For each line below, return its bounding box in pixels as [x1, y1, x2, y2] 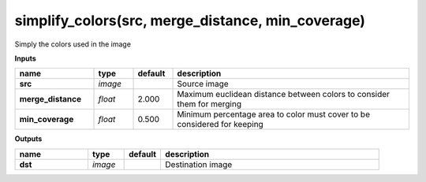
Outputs [14, 134, 43, 143]
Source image [177, 79, 229, 90]
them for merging [177, 98, 242, 110]
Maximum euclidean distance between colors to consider [177, 89, 390, 100]
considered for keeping [177, 119, 263, 130]
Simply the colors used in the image [14, 39, 132, 49]
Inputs [14, 54, 37, 63]
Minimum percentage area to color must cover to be [177, 109, 371, 120]
